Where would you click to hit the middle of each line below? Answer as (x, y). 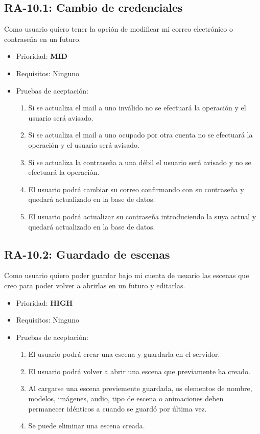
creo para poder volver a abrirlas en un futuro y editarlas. (95, 285)
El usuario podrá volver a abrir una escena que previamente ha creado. (139, 371)
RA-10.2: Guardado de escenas (87, 254)
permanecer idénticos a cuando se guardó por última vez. (117, 408)
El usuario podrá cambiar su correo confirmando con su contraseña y (136, 189)
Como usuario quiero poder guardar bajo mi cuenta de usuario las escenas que (127, 275)
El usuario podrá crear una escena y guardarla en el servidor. (124, 354)
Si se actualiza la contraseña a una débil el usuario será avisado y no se (140, 162)
